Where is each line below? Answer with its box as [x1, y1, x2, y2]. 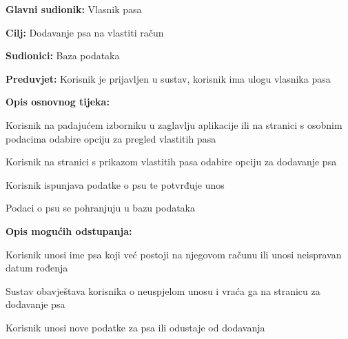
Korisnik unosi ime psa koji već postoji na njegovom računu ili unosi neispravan [6, 247, 342, 261]
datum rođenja [6, 260, 68, 275]
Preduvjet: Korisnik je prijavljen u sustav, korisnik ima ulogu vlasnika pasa [6, 71, 331, 85]
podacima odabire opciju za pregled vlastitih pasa [6, 131, 216, 145]
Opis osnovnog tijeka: [6, 94, 110, 109]
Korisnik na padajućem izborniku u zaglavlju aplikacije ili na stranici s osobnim [6, 117, 342, 132]
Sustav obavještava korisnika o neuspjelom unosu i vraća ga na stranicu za [6, 283, 320, 298]
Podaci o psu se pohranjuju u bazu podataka [6, 201, 196, 215]
